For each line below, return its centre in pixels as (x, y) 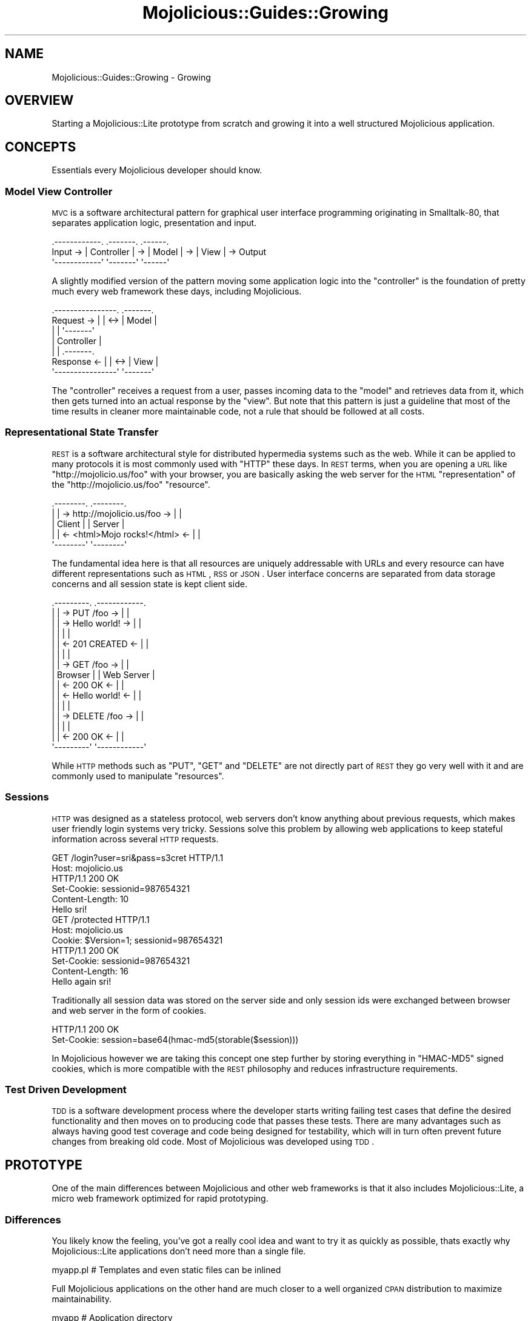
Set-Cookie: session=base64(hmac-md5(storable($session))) (175, 1039)
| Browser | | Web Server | (103, 674)
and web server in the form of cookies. (129, 1010)
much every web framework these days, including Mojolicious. (177, 291)
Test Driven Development (66, 1089)
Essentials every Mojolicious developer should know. (157, 170)
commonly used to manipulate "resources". (138, 776)
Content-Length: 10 (90, 899)
